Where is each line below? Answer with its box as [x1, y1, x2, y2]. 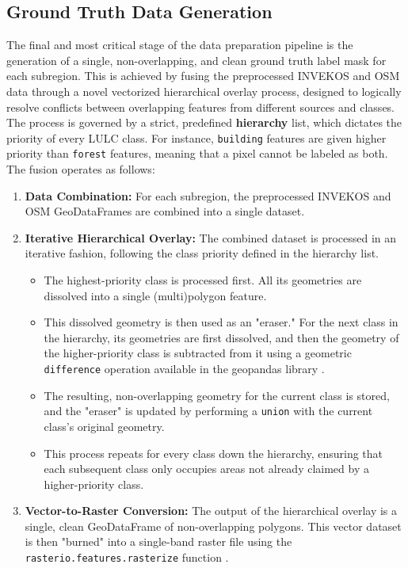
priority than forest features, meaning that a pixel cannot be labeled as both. [6, 145, 388, 162]
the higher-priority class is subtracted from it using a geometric [44, 345, 352, 361]
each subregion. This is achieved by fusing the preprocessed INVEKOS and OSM [6, 67, 400, 84]
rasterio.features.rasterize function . [25, 549, 229, 566]
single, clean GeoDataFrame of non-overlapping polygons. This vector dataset [25, 517, 402, 534]
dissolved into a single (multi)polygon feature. [44, 287, 267, 303]
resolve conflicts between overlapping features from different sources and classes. [6, 98, 395, 115]
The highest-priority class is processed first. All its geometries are [44, 272, 362, 288]
